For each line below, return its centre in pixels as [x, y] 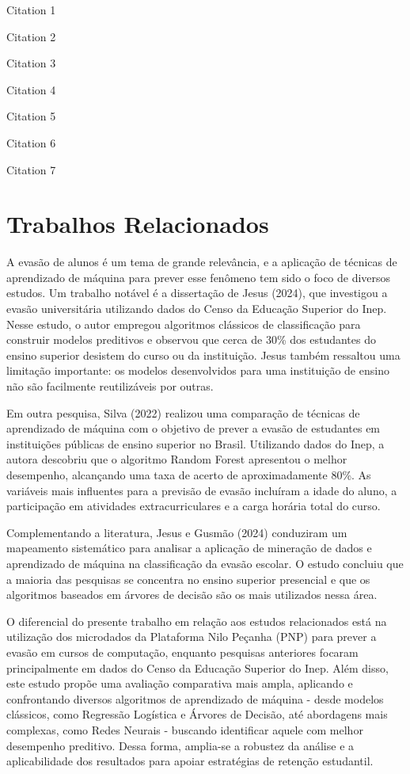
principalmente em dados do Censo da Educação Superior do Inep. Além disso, [197, 667]
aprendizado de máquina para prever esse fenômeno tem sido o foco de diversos [199, 277]
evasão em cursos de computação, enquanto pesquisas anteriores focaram [182, 652]
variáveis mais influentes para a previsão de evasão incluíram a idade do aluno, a [202, 490]
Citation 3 [31, 63]
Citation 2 [31, 36]
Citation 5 [31, 116]
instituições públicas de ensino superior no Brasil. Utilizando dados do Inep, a [196, 443]
